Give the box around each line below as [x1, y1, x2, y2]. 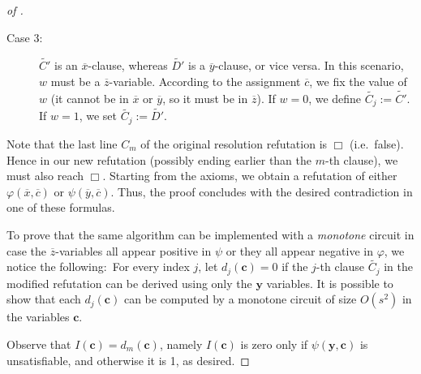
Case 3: [6, 28, 43, 45]
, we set [79, 107, 118, 124]
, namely [159, 335, 203, 352]
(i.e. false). [350, 135, 404, 152]
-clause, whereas [88, 57, 168, 74]
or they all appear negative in [226, 242, 373, 259]
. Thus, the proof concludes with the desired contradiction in [110, 183, 413, 200]
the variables [6, 308, 70, 325]
